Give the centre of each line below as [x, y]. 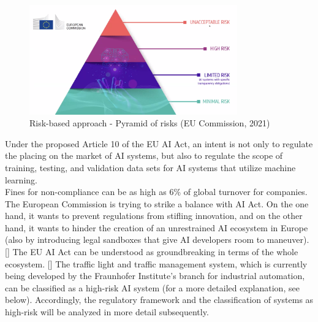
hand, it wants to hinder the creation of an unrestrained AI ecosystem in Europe [157, 227]
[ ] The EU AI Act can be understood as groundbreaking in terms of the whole [152, 252]
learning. [21, 179]
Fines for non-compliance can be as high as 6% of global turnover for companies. [156, 192]
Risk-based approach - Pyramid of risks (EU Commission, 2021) [150, 123]
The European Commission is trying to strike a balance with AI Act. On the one [157, 203]
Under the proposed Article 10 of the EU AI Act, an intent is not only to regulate [159, 143]
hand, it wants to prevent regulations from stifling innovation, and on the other [154, 216]
